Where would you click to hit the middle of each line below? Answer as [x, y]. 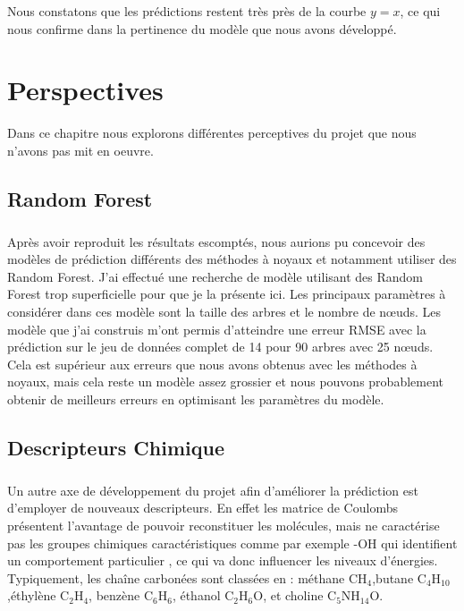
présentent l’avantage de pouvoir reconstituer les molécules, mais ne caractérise [224, 525]
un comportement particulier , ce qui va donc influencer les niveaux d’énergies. [223, 560]
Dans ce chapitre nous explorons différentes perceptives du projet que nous [212, 133]
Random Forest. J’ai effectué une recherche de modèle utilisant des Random [215, 276]
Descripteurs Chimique [116, 447]
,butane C [399, 577]
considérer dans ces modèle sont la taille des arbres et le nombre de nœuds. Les [224, 312]
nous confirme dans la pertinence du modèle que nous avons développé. [202, 28]
